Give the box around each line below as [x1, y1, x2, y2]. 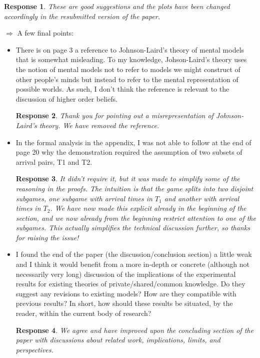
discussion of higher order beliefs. [15, 93, 117, 104]
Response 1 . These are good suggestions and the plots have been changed [4, 1, 230, 11]
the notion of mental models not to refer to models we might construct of [15, 64, 240, 74]
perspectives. [15, 344, 53, 354]
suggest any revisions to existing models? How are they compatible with [15, 288, 236, 298]
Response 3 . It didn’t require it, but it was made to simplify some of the [15, 173, 240, 184]
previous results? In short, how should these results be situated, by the [15, 298, 233, 308]
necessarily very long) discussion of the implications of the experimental [15, 268, 236, 279]
